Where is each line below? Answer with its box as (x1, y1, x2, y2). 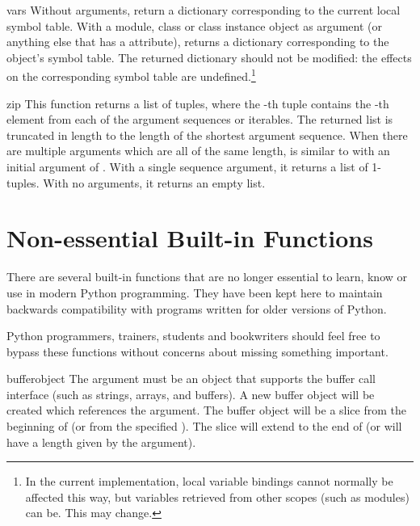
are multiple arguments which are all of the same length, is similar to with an (6, 142, 390, 159)
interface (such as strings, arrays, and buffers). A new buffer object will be (6, 385, 375, 402)
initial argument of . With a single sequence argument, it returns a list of (6, 158, 368, 175)
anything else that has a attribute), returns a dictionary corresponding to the (6, 33, 389, 50)
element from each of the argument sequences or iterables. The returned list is (6, 111, 393, 128)
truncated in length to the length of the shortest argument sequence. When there (6, 126, 408, 143)
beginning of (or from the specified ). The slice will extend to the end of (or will (6, 418, 402, 435)
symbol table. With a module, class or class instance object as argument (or (6, 17, 382, 34)
